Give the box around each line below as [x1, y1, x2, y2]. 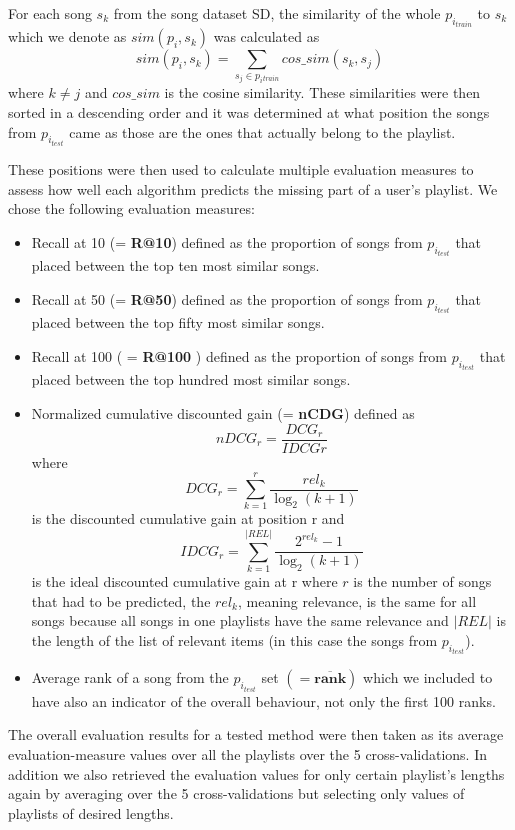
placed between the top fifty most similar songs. [31, 312, 325, 333]
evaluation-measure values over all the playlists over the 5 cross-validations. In [8, 743, 487, 764]
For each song [8, 3, 92, 23]
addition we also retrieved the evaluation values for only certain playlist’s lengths [8, 763, 505, 784]
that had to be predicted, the [31, 590, 211, 611]
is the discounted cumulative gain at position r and [31, 508, 345, 529]
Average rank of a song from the [31, 667, 229, 688]
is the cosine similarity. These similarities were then [164, 82, 481, 103]
